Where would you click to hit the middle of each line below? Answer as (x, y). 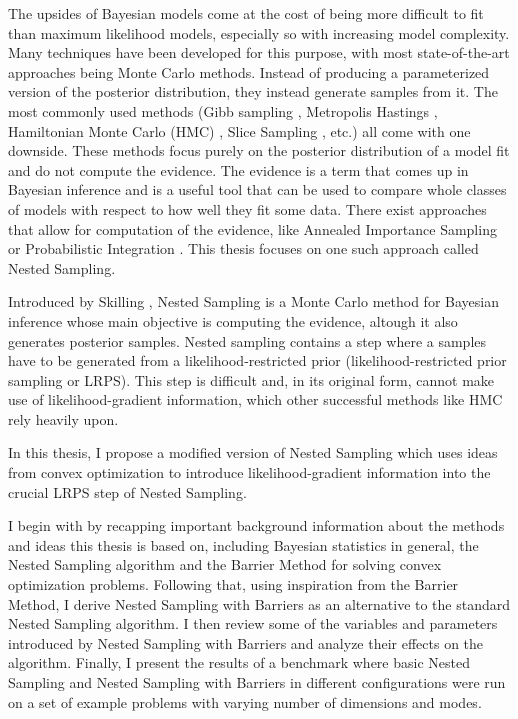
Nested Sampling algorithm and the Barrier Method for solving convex (225, 564)
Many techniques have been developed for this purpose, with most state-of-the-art (259, 52)
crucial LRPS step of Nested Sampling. (127, 491)
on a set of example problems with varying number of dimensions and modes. (245, 701)
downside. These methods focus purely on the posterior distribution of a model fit (259, 150)
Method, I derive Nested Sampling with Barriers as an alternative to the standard (259, 603)
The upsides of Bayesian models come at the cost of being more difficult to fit (246, 13)
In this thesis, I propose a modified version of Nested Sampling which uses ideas (253, 452)
